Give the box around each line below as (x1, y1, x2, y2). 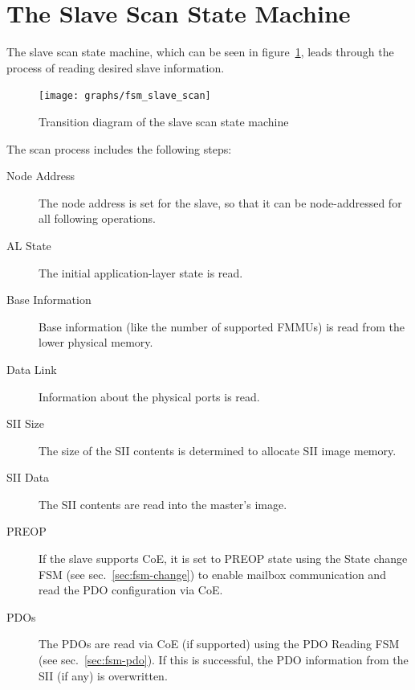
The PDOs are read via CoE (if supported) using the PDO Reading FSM (39, 635, 400, 652)
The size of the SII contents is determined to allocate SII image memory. (39, 442, 397, 458)
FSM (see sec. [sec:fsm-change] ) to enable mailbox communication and (39, 565, 386, 582)
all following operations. (39, 210, 156, 227)
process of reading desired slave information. (6, 59, 225, 76)
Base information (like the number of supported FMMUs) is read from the (39, 318, 405, 335)
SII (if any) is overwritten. (39, 667, 168, 684)
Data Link (6, 360, 57, 377)
